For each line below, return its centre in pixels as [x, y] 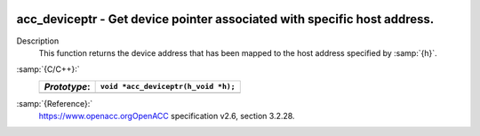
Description [38, 41]
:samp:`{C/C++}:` [48, 69]
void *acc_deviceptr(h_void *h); [168, 87]
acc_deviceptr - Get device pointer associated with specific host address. [225, 19]
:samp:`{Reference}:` [55, 103]
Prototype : [67, 86]
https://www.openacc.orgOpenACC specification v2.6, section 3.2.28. [167, 116]
